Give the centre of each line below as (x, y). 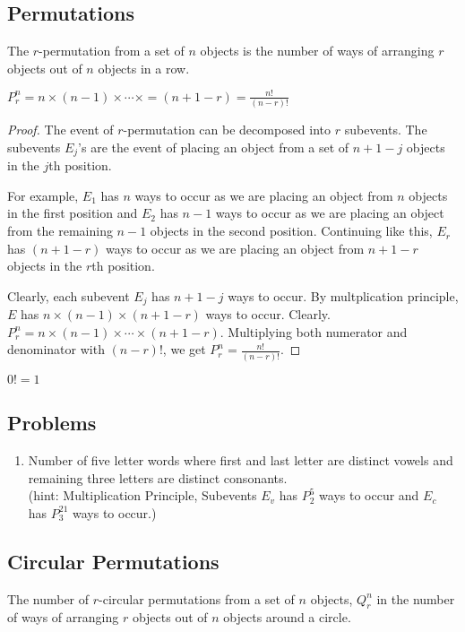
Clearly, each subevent (69, 295)
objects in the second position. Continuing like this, (291, 231)
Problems (52, 423)
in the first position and (73, 213)
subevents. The (386, 130)
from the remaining (60, 231)
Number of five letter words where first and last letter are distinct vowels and (241, 459)
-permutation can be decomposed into (227, 130)
